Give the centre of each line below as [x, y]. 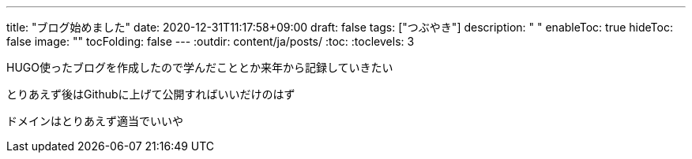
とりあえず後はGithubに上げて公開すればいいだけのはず [151, 94]
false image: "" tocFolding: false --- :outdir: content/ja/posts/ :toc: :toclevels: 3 [211, 41]
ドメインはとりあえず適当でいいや [95, 121]
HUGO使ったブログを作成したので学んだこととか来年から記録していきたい [200, 67]
